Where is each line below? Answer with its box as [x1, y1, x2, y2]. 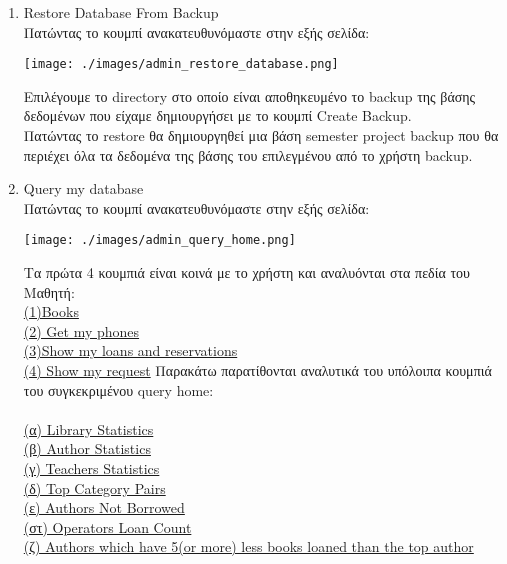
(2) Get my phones [23, 320, 140, 341]
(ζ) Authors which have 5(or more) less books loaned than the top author [23, 536, 474, 557]
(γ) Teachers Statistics [23, 458, 160, 478]
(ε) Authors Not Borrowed [23, 497, 185, 518]
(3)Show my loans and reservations [23, 340, 238, 361]
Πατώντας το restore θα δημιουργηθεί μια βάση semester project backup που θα [23, 125, 499, 146]
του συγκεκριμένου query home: [23, 379, 214, 400]
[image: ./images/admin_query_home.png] [23, 233, 296, 248]
